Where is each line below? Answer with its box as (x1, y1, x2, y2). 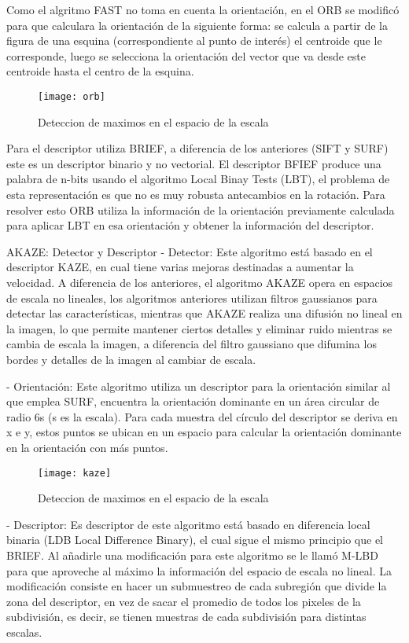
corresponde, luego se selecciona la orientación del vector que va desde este (6, 47, 367, 64)
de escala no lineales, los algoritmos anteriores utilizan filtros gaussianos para (6, 289, 378, 306)
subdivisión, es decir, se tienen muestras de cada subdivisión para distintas (6, 608, 367, 625)
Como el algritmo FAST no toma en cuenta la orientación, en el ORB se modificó (6, 2, 400, 17)
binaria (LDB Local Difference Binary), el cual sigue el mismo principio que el (6, 531, 384, 548)
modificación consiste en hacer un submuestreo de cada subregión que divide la (6, 578, 387, 594)
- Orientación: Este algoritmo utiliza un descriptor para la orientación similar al (6, 377, 391, 394)
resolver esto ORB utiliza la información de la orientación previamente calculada (6, 201, 395, 218)
